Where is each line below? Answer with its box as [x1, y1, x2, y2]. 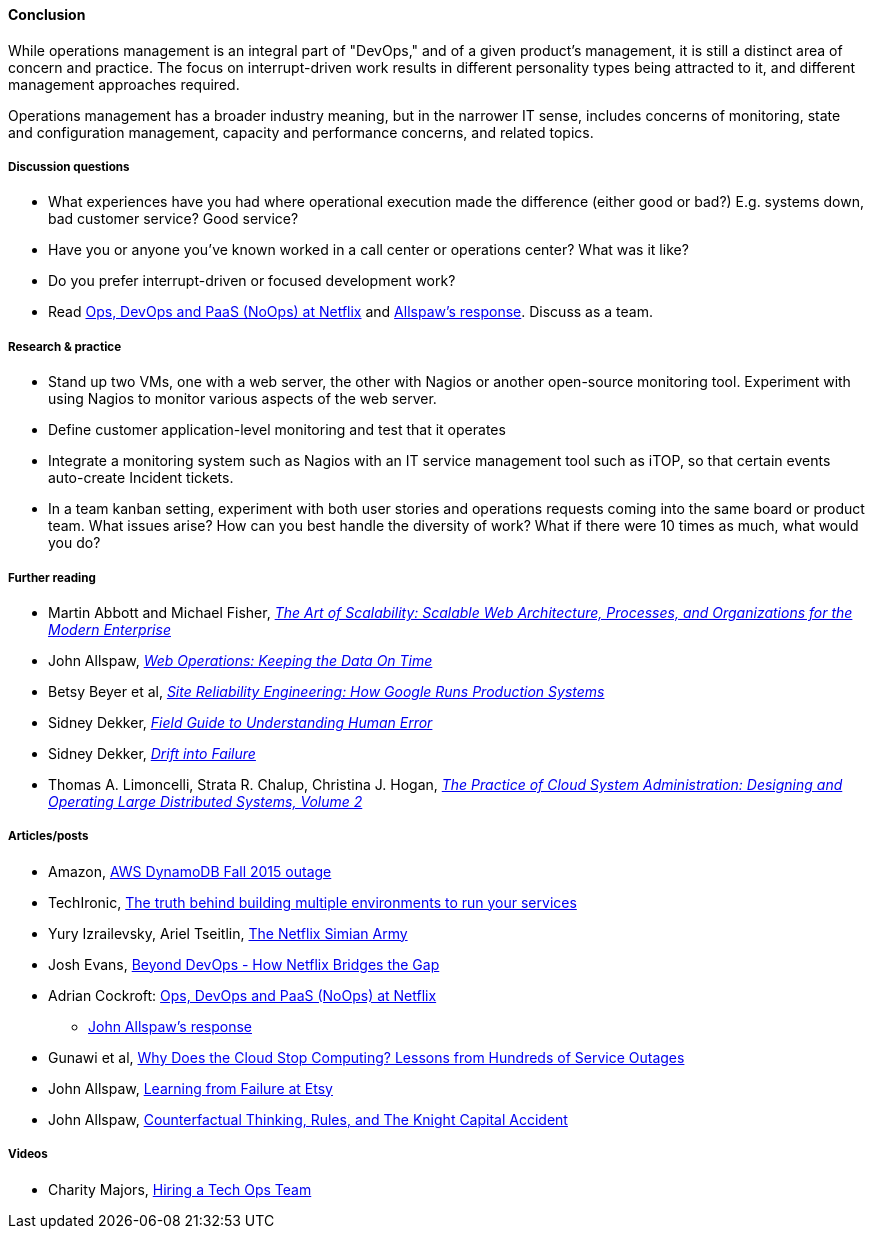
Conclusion [8, 6, 86, 23]
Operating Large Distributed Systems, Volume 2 [48, 792, 363, 810]
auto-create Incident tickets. [48, 469, 234, 487]
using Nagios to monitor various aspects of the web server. [48, 390, 437, 408]
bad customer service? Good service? [48, 210, 299, 228]
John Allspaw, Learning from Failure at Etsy [48, 1079, 333, 1097]
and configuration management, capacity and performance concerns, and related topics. [8, 123, 594, 141]
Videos [8, 1147, 48, 1162]
